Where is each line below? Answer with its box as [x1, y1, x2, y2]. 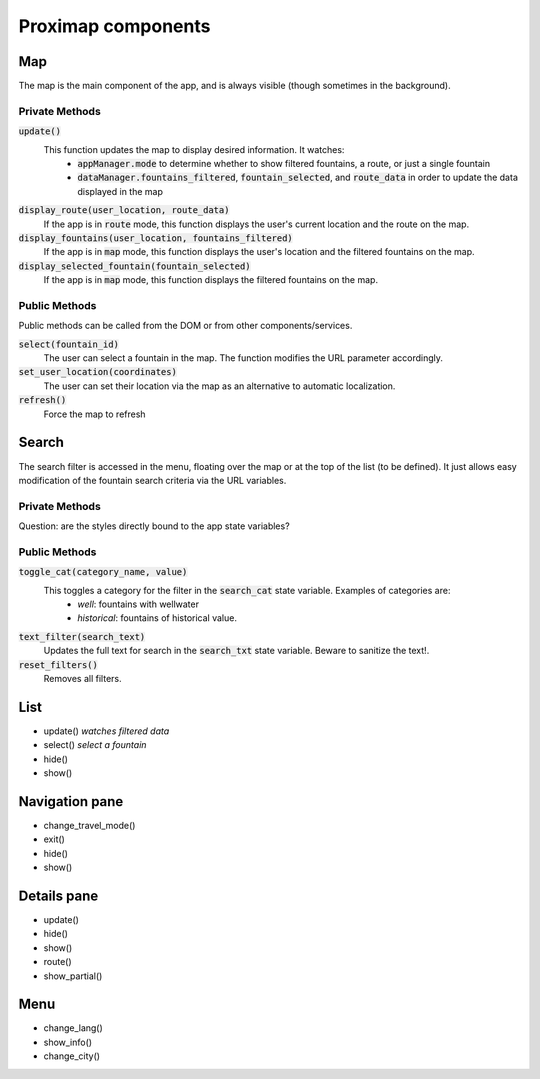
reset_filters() [18, 659, 99, 670]
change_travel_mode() [43, 819, 136, 831]
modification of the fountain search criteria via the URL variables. [18, 474, 287, 486]
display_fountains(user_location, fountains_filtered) [18, 232, 294, 244]
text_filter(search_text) [18, 631, 146, 642]
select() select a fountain [43, 739, 147, 751]
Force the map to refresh [43, 408, 146, 420]
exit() [43, 833, 65, 845]
